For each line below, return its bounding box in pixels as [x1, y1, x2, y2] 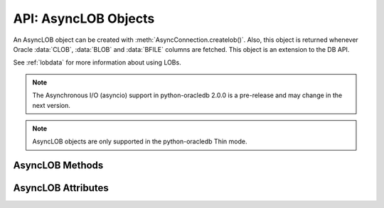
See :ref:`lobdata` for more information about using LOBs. [13, 58, 181, 67]
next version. [32, 101, 71, 109]
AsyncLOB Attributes [13, 182, 110, 195]
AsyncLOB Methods [13, 160, 104, 172]
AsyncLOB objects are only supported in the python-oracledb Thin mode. [32, 137, 247, 146]
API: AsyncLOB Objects [13, 11, 155, 26]
